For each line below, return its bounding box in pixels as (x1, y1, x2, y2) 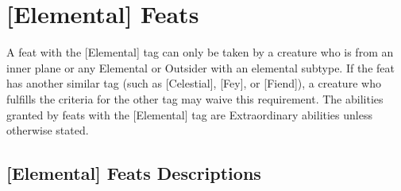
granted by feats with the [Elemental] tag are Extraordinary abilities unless (6, 106, 372, 123)
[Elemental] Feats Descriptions (6, 161, 261, 185)
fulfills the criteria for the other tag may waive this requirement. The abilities (6, 90, 384, 107)
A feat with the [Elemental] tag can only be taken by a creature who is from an (6, 44, 394, 60)
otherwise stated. (6, 122, 89, 138)
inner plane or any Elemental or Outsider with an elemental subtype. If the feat (6, 59, 395, 76)
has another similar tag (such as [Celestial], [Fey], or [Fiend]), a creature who (6, 75, 381, 92)
